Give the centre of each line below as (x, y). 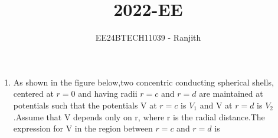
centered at (33, 93)
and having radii (108, 93)
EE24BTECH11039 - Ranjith (148, 37)
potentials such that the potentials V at (85, 105)
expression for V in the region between (83, 128)
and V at (216, 105)
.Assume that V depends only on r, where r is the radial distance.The (139, 116)
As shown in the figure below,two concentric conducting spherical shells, (143, 82)
